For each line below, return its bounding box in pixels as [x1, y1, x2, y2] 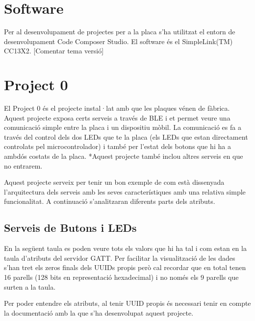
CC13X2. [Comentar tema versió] [4, 46, 104, 56]
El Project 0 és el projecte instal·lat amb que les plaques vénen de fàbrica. [4, 103, 230, 113]
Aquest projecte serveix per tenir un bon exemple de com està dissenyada [4, 177, 225, 187]
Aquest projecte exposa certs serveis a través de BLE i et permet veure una [4, 112, 230, 123]
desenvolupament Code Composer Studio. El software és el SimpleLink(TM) [4, 36, 233, 46]
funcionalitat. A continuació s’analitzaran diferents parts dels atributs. [4, 196, 215, 206]
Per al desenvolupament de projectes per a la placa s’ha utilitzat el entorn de [4, 26, 235, 37]
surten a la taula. [4, 281, 56, 292]
